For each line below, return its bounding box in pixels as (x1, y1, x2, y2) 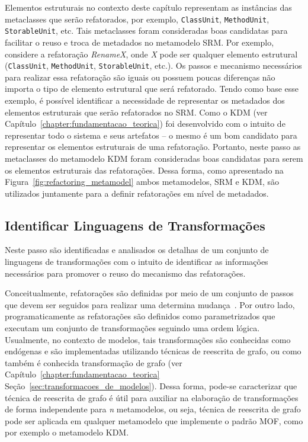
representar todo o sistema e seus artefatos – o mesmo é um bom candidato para (5, 129, 297, 141)
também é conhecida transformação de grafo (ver (5, 356, 182, 369)
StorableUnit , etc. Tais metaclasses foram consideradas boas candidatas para (5, 24, 288, 37)
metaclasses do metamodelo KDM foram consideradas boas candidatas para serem (5, 152, 303, 164)
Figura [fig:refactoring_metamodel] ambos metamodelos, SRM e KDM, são (5, 175, 279, 188)
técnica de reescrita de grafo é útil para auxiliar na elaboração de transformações (5, 391, 299, 403)
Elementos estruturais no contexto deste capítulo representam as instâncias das (5, 1, 292, 13)
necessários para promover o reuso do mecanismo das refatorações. (5, 267, 246, 279)
